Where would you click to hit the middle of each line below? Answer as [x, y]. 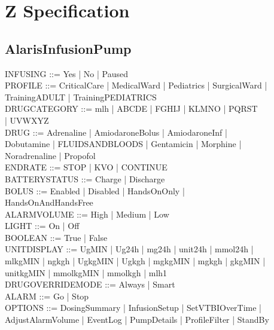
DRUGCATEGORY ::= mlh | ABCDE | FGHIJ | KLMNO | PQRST [131, 109]
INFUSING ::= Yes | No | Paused [66, 73]
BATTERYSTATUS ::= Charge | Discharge [85, 178]
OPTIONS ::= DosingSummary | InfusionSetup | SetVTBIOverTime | [133, 308]
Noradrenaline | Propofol [50, 155]
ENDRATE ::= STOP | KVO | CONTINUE [86, 167]
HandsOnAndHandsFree [49, 202]
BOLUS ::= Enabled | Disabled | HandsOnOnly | [95, 190]
